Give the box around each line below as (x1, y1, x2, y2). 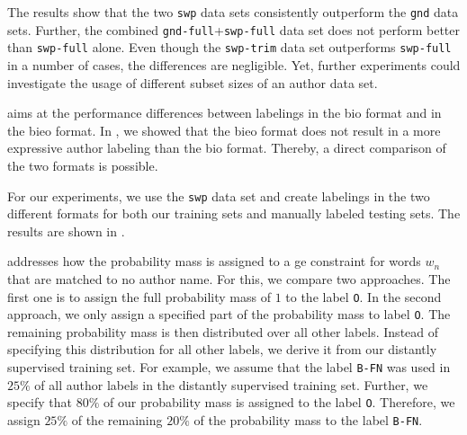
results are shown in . (7, 221, 125, 240)
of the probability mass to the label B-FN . (193, 410, 423, 429)
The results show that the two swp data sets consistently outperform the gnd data (7, 3, 459, 21)
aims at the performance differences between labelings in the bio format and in (7, 103, 442, 122)
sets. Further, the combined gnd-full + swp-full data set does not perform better (7, 20, 461, 39)
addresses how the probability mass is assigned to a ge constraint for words (7, 252, 421, 271)
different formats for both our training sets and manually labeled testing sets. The (7, 204, 461, 223)
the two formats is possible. (7, 155, 158, 174)
